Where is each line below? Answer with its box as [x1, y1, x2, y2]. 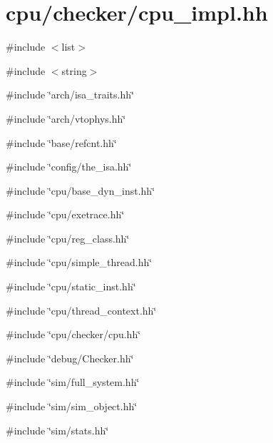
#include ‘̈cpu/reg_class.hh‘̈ [6, 230, 130, 245]
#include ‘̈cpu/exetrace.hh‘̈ [6, 207, 125, 222]
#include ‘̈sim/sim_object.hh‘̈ [6, 399, 138, 414]
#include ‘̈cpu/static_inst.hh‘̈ [6, 279, 136, 294]
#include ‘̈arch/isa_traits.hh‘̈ [6, 87, 134, 102]
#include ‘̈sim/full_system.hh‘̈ [6, 375, 140, 389]
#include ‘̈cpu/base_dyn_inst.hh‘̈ [6, 183, 155, 198]
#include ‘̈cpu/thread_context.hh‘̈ [6, 302, 157, 317]
